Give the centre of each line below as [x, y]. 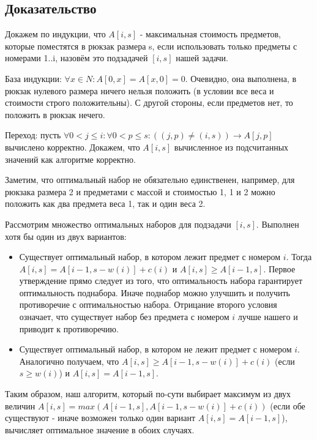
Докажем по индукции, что [55, 34]
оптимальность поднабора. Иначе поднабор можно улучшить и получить [155, 292]
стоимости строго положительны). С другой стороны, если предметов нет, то [149, 103]
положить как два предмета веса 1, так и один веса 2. [105, 203]
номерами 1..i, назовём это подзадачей [76, 58]
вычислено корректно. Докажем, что [73, 147]
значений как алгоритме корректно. [70, 159]
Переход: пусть [33, 135]
